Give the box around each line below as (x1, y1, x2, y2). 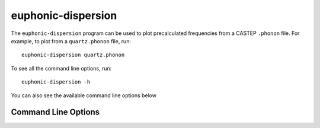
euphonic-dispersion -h (21, 79, 91, 85)
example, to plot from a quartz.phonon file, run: (11, 37, 132, 44)
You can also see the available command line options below (11, 92, 157, 99)
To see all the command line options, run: (11, 65, 112, 72)
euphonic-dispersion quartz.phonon (21, 52, 125, 59)
